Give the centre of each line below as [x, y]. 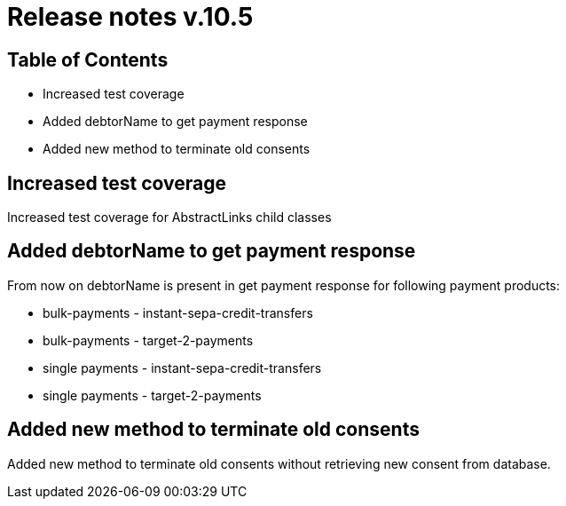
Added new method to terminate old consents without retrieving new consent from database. [279, 463]
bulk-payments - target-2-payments [148, 340]
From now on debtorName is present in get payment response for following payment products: [284, 285]
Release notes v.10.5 [130, 17]
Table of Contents [88, 59]
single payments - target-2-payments [152, 395]
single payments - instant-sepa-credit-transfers [182, 368]
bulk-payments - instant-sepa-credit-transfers [178, 312]
